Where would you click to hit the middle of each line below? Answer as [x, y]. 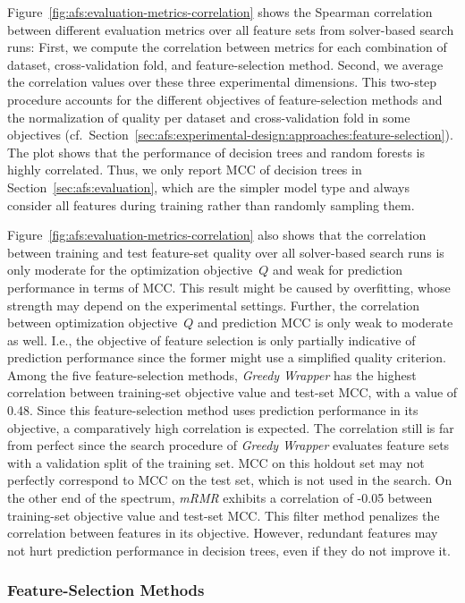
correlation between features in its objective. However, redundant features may [223, 533]
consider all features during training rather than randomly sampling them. [211, 204]
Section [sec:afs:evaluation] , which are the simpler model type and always [208, 187]
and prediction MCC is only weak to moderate [325, 323]
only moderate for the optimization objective [130, 270]
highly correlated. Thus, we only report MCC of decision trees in [185, 170]
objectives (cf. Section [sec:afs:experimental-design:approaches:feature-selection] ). [230, 135]
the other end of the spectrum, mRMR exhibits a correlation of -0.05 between [220, 498]
